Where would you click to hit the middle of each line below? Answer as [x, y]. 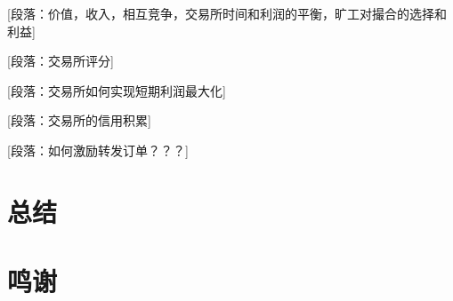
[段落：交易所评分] [61, 61]
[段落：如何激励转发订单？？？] [98, 150]
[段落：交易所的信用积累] [79, 120]
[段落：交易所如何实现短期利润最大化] [117, 90]
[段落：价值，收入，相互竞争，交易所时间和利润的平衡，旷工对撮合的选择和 [227, 13]
